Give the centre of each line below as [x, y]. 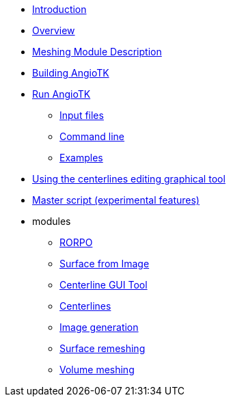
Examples [81, 158]
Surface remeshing [103, 348]
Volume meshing [97, 370]
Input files [82, 115]
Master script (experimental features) [116, 200]
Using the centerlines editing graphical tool [129, 179]
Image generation [99, 327]
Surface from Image [105, 264]
